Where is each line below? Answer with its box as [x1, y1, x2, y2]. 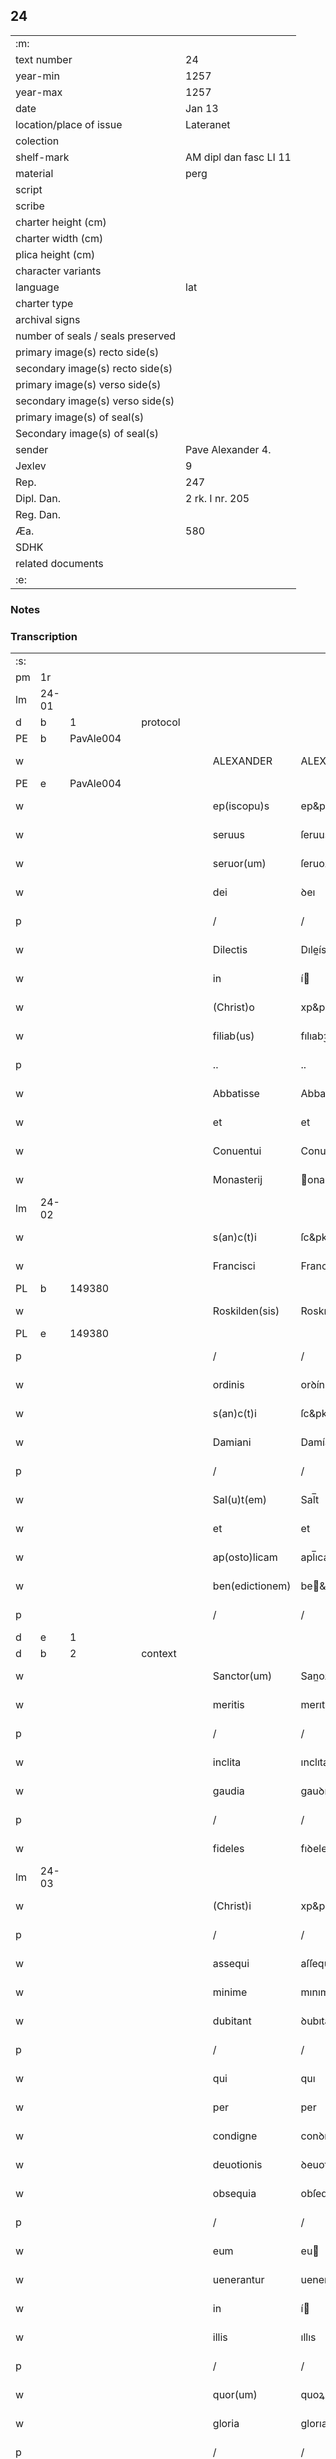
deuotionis [212, 2158, 263, 2172]
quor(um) [212, 2388, 258, 2402]
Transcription [10, 629, 78, 643]
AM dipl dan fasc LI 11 [185, 150, 292, 164]
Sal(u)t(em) [212, 1493, 267, 1507]
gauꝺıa [300, 1784, 333, 1798]
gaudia [212, 1784, 245, 1798]
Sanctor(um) [212, 1669, 273, 1683]
